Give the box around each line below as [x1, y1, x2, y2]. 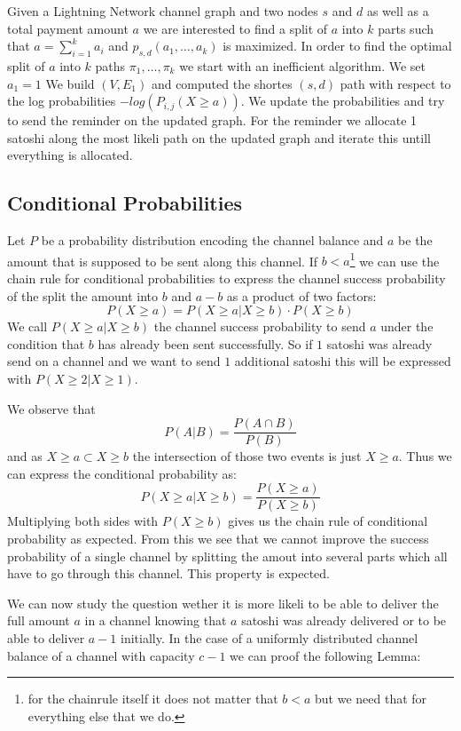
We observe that [7, 399, 96, 417]
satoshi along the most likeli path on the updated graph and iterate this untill [7, 128, 431, 147]
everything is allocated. [7, 146, 133, 164]
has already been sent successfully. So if [98, 334, 313, 353]
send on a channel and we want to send [7, 352, 221, 370]
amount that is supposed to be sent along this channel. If [7, 251, 317, 270]
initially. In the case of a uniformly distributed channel [121, 629, 418, 648]
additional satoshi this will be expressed [234, 352, 451, 370]
